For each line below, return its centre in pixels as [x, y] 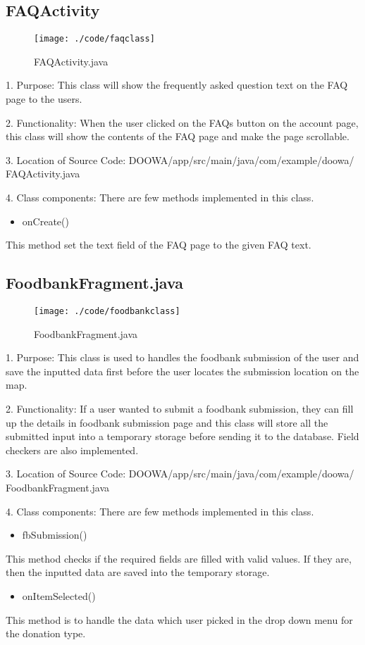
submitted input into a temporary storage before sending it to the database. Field [182, 436]
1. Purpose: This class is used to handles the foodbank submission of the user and [182, 357]
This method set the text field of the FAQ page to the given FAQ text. [159, 245]
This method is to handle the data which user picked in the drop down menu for [179, 619]
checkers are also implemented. [72, 450]
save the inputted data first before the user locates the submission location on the [182, 371]
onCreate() [45, 221]
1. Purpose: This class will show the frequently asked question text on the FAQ [177, 85]
